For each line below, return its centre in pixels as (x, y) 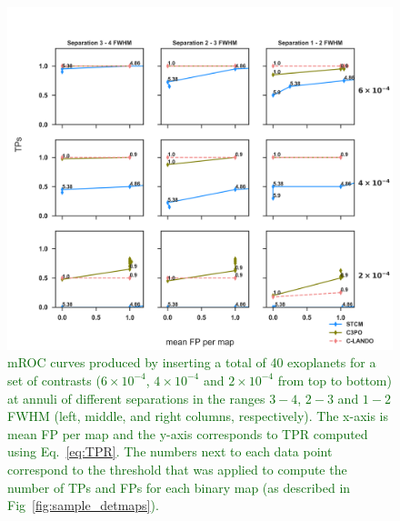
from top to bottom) (335, 380)
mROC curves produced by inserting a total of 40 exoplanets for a (192, 362)
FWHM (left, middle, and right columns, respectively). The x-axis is (198, 416)
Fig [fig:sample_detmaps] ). (83, 505)
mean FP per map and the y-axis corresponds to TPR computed (188, 433)
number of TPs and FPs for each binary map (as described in (179, 487)
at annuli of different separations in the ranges (136, 398)
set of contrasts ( (54, 380)
